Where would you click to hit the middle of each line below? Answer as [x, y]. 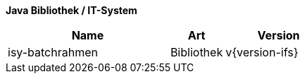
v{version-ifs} [262, 52]
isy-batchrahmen [53, 52]
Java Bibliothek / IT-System [71, 10]
